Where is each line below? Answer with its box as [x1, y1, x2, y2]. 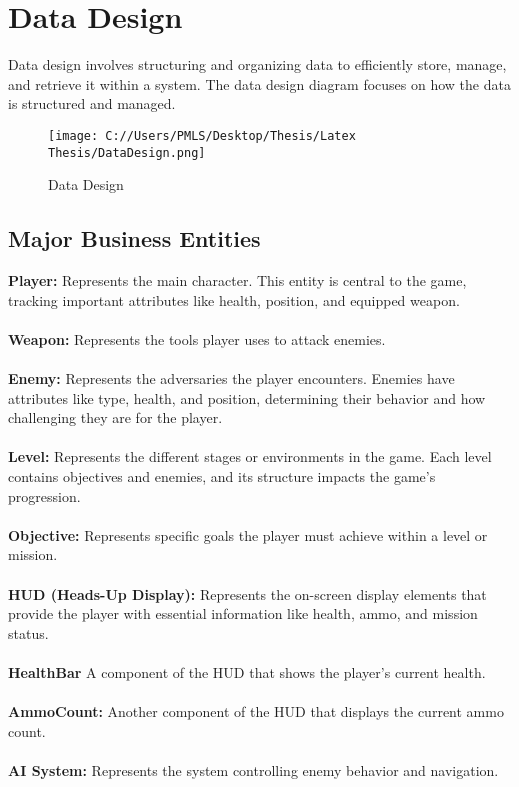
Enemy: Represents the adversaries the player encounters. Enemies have [8, 367, 455, 388]
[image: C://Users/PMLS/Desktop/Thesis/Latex [48, 128, 356, 143]
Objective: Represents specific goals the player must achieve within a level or [8, 524, 488, 545]
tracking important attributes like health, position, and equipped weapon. [8, 289, 460, 310]
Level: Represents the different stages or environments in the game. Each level [8, 446, 492, 467]
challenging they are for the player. [8, 407, 223, 428]
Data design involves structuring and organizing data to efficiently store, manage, [8, 54, 507, 75]
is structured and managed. [8, 93, 176, 114]
